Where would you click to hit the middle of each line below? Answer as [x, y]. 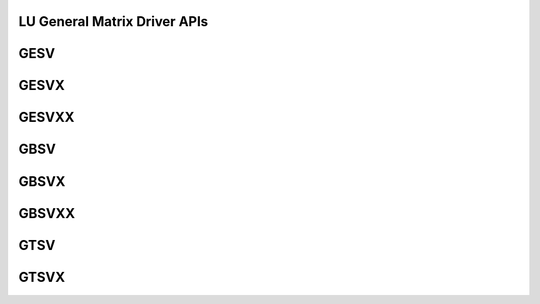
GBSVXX [47, 213]
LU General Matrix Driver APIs [113, 21]
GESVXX [46, 117]
